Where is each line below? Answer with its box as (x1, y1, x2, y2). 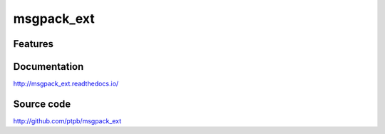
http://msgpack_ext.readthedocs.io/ (13, 79, 119, 88)
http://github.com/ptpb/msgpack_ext (13, 116, 122, 125)
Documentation (13, 61, 84, 73)
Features (13, 38, 53, 50)
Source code (13, 98, 71, 110)
